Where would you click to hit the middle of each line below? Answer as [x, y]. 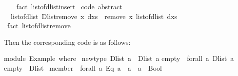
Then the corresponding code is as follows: [67, 42]
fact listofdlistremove [39, 26]
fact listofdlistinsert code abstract [69, 6]
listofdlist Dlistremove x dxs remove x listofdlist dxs [94, 16]
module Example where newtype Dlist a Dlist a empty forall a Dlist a [119, 58]
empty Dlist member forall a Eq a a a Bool [83, 67]
